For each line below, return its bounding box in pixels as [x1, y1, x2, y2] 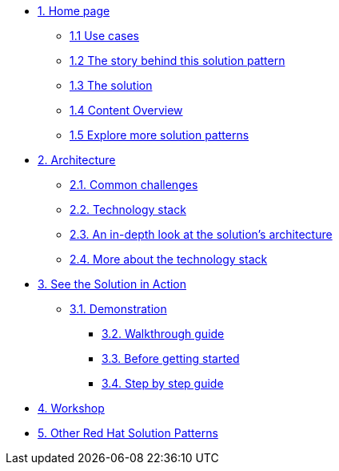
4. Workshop [38, 401, 105, 415]
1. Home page [38, 4, 110, 18]
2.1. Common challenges [70, 178, 198, 191]
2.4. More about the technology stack [70, 252, 268, 266]
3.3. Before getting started [102, 352, 240, 365]
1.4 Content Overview [70, 103, 183, 117]
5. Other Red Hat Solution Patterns [38, 426, 218, 440]
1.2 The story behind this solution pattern [70, 54, 285, 67]
